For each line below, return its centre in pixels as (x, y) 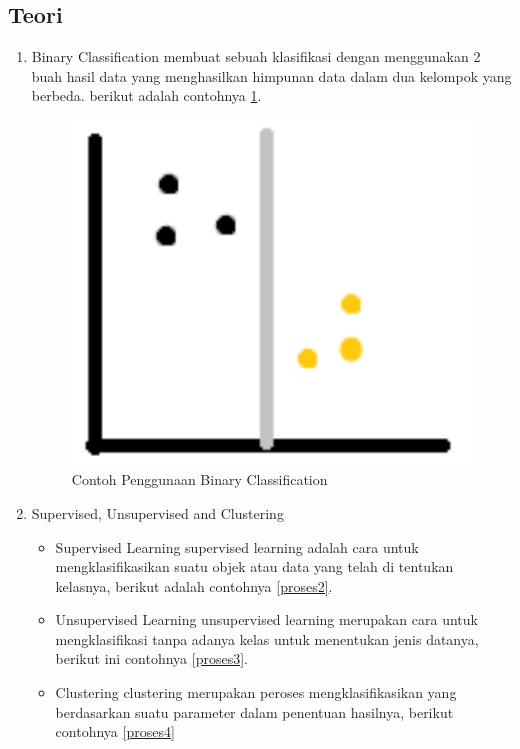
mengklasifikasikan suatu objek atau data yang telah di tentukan (254, 566)
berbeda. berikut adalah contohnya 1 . (146, 95)
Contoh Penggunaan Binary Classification (199, 479)
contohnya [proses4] (115, 731)
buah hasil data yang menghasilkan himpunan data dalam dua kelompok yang (271, 75)
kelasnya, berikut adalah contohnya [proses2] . (194, 585)
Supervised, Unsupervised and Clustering (157, 512)
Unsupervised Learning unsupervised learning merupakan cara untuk (266, 619)
